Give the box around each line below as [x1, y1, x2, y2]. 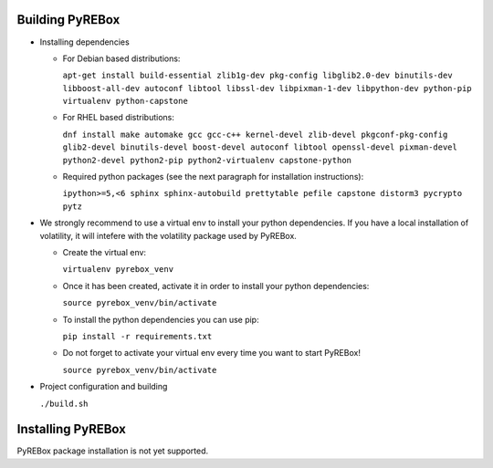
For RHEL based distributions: [62, 112, 175, 123]
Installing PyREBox [16, 421, 127, 437]
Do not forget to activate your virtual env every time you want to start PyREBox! [62, 348, 361, 359]
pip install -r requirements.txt [62, 331, 213, 341]
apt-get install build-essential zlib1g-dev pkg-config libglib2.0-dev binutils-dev [62, 70, 453, 81]
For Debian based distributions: [62, 53, 181, 64]
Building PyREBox [16, 12, 121, 27]
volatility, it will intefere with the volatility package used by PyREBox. [39, 230, 297, 241]
